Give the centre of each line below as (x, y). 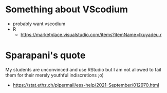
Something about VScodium (67, 10)
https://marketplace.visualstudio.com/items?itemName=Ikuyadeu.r (91, 34)
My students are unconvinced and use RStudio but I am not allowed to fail (83, 69)
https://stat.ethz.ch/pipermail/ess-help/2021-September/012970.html (86, 85)
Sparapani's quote (45, 55)
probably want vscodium (39, 24)
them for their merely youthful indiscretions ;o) (54, 75)
